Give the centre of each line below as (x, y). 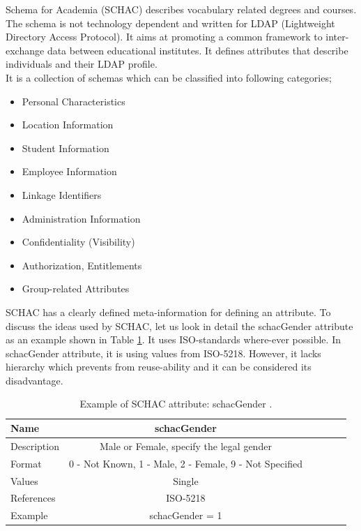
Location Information (68, 125)
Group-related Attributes (76, 289)
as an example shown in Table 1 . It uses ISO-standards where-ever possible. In (173, 339)
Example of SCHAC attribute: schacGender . (176, 404)
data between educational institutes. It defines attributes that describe (198, 50)
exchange (25, 50)
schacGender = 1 (186, 515)
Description (35, 446)
